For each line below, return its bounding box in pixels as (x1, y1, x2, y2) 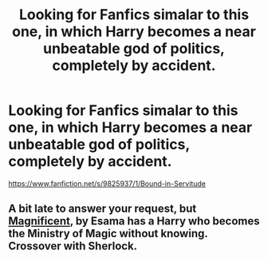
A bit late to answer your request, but (8, 202, 197, 216)
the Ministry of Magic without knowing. (8, 227, 208, 240)
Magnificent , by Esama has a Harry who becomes (8, 214, 260, 228)
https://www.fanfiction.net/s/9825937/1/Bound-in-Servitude (8, 178, 206, 189)
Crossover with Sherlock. (8, 240, 138, 253)
